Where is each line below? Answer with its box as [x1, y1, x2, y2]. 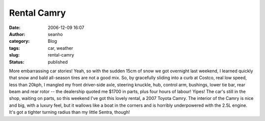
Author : [9, 31, 26, 37]
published [48, 59, 68, 65]
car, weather [48, 45, 74, 51]
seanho [48, 31, 63, 37]
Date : [9, 25, 21, 30]
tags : [9, 45, 20, 51]
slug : [9, 52, 20, 58]
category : [9, 38, 30, 44]
